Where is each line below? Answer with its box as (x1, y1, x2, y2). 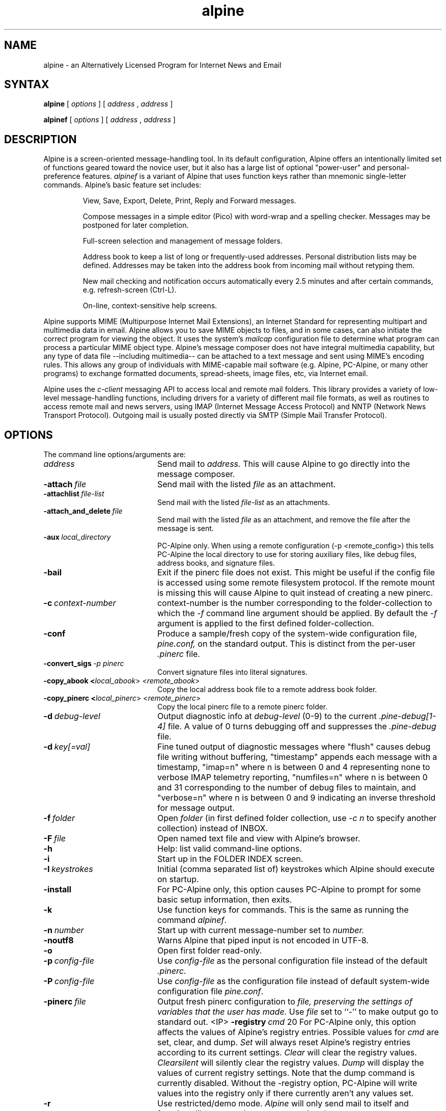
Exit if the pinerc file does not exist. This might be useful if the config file (157, 567, 435, 578)
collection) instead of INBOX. (157, 823, 268, 834)
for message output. (157, 803, 235, 813)
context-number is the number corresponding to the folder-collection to (157, 598, 432, 609)
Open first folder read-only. (157, 945, 262, 956)
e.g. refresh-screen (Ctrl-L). (82, 285, 177, 295)
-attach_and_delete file (43, 507, 123, 516)
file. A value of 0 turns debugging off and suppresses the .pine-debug (168, 721, 436, 732)
